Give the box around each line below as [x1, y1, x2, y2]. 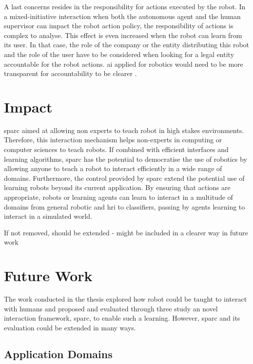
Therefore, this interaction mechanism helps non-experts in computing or [4, 134, 222, 145]
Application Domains [4, 346, 113, 361]
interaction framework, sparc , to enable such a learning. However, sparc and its [4, 313, 240, 323]
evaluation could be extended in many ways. [4, 322, 136, 332]
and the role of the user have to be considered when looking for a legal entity [4, 49, 234, 59]
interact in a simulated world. [4, 211, 92, 221]
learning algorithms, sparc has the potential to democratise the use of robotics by [4, 153, 247, 164]
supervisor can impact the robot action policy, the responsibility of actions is [4, 20, 234, 31]
